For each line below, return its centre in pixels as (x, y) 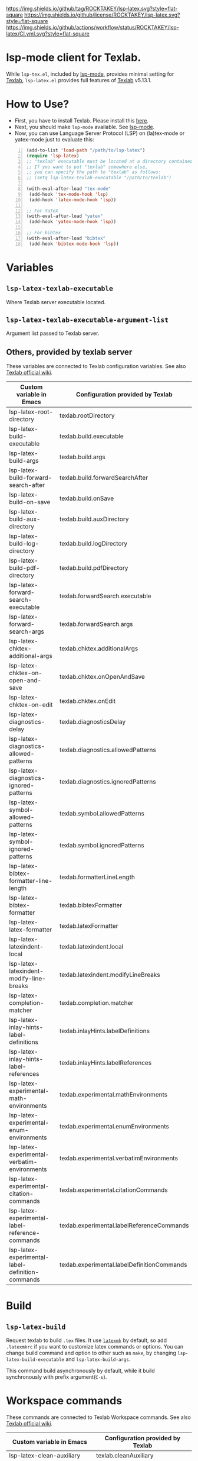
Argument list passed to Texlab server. (53, 333)
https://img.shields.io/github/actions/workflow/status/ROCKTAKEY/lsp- (93, 27)
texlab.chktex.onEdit (88, 701)
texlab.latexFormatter (89, 926)
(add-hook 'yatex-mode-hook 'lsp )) (73, 222)
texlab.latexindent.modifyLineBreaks (110, 975)
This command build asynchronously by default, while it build (80, 1371)
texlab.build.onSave (87, 498)
